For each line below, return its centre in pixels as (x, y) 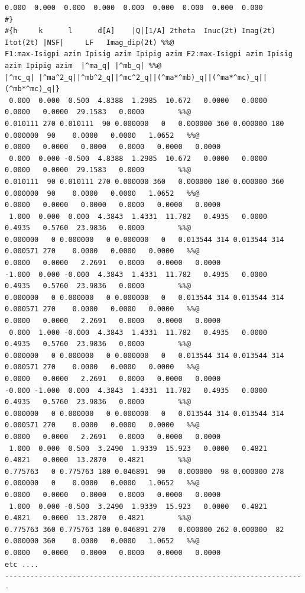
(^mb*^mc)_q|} (33, 89)
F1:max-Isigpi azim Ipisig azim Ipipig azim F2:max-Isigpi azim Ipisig (149, 54)
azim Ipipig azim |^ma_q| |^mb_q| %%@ (83, 65)
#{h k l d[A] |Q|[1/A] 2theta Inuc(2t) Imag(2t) (140, 31)
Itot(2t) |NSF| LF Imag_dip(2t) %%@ (90, 42)
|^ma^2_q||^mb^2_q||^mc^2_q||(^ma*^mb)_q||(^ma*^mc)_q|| (153, 77)
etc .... (22, 564)
